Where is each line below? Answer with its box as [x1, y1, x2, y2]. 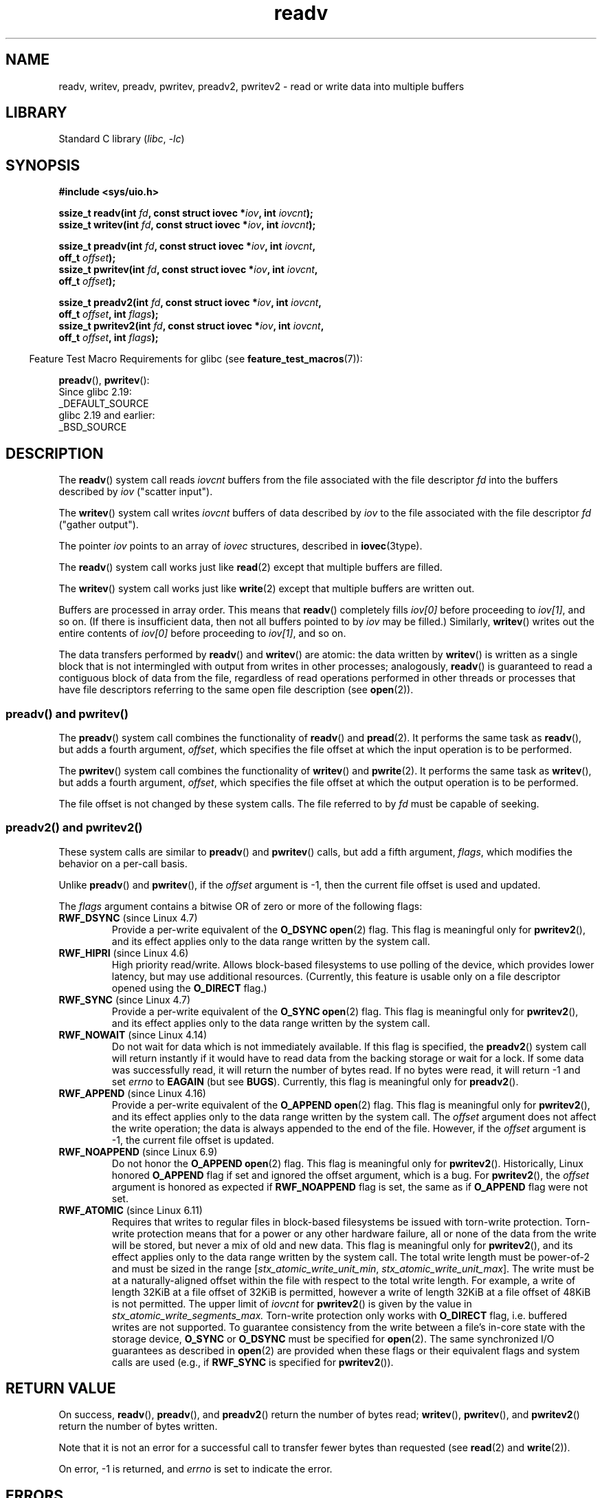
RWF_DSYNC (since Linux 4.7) [58, 911, 198, 924]
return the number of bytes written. [58, 1420, 218, 1433]
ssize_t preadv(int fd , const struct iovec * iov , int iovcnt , [58, 240, 316, 252]
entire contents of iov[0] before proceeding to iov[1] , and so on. [58, 627, 346, 640]
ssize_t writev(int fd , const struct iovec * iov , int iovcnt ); [58, 219, 316, 231]
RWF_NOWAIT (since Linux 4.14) [58, 1028, 208, 1041]
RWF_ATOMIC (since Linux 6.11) [58, 1204, 203, 1216]
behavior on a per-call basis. [58, 857, 188, 869]
